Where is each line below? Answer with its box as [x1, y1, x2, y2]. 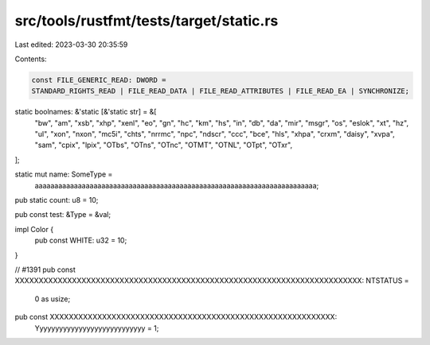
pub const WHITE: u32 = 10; [34, 235, 127, 246]
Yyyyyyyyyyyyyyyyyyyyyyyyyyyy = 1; [34, 323, 159, 333]
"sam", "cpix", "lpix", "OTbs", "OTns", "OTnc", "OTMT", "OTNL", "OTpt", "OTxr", [34, 140, 293, 150]
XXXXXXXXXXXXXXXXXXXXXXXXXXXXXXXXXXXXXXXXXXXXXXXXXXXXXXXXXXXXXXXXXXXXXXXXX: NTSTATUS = [14, 276, 409, 285]
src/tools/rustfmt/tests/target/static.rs [14, 12, 279, 29]
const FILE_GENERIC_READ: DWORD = [31, 76, 166, 84]
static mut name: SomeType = [14, 169, 113, 179]
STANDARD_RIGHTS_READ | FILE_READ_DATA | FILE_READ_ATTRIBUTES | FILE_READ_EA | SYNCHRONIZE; [31, 87, 410, 95]
